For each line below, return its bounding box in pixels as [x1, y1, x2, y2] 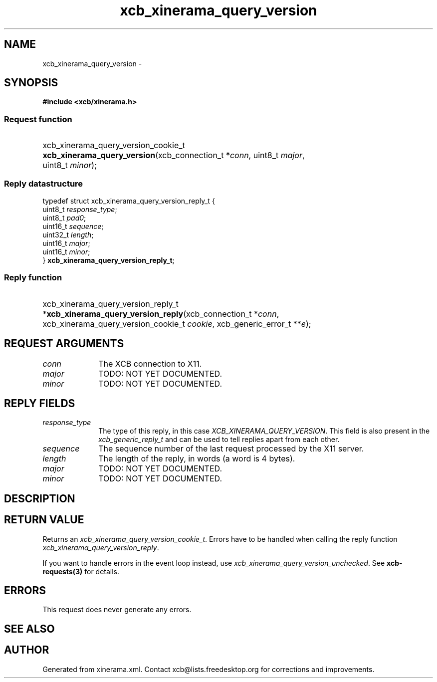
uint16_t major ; [42, 238, 90, 247]
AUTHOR [4, 644, 49, 657]
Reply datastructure [4, 178, 83, 189]
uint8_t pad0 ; [42, 213, 86, 222]
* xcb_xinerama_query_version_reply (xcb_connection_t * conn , [42, 308, 279, 319]
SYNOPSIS [4, 76, 58, 89]
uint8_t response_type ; [42, 205, 117, 214]
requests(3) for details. [42, 567, 120, 576]
